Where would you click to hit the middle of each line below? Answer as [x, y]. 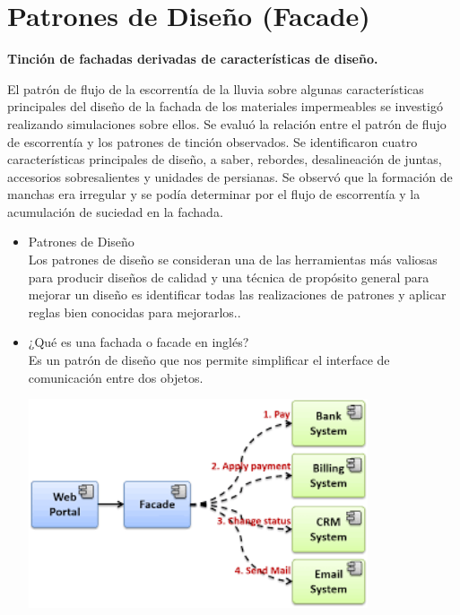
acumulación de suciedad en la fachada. [115, 211]
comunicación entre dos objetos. [116, 377]
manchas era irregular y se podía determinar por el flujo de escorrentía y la [214, 194]
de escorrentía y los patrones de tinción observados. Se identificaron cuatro [213, 141]
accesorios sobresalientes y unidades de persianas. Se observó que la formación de [230, 176]
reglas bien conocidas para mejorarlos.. [135, 312]
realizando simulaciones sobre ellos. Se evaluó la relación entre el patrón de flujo [227, 123]
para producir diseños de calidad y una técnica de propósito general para [229, 277]
